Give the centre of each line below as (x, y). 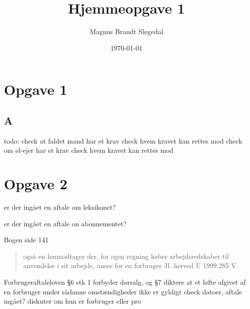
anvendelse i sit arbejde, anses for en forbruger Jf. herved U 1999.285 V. (131, 265)
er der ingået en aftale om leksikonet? (60, 207)
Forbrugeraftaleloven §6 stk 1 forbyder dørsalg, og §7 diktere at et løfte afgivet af (125, 282)
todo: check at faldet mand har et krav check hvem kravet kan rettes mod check (123, 140)
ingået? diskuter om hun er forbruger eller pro (72, 301)
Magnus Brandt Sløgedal (126, 31)
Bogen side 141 (26, 240)
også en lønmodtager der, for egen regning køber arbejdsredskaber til (126, 256)
